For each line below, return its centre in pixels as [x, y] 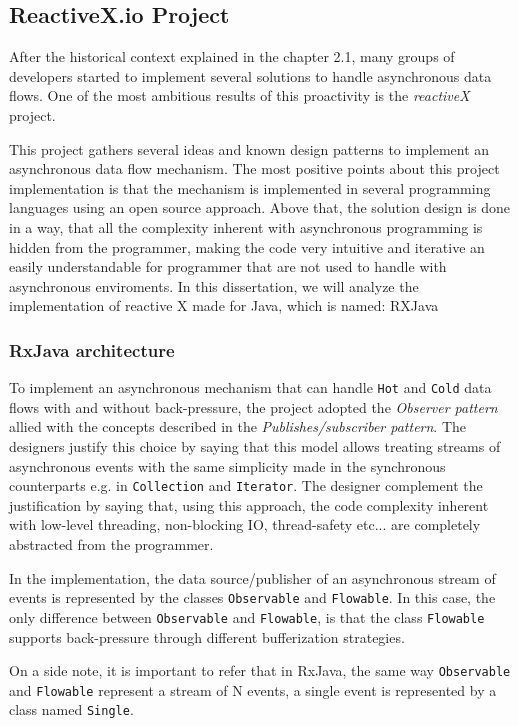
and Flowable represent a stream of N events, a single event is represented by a [253, 689]
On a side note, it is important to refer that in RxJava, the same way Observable [260, 670]
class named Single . [71, 709]
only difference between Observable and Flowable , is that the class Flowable [247, 616]
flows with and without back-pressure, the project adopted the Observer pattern [253, 406]
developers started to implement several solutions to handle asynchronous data [250, 75]
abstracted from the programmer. [111, 544]
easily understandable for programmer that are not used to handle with [228, 266]
